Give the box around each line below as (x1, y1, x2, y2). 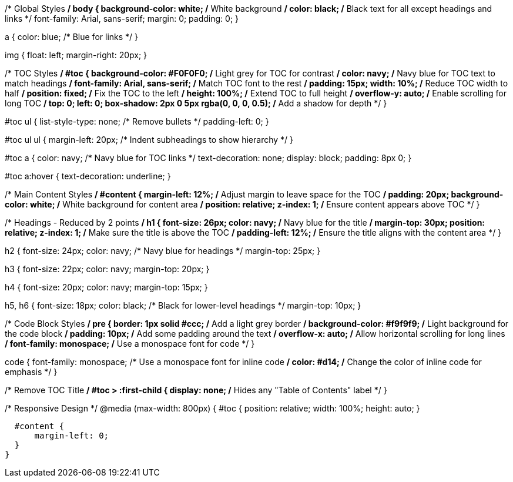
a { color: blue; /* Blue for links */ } (5, 32, 139, 42)
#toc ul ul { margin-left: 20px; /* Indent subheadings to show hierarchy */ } (5, 135, 294, 145)
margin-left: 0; (34, 431, 109, 440)
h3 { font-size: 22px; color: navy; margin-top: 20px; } (5, 264, 210, 274)
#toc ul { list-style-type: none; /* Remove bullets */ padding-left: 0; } (5, 116, 269, 126)
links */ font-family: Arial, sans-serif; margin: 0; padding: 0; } (5, 14, 239, 24)
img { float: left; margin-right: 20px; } (5, 50, 147, 60)
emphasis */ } (5, 367, 58, 377)
